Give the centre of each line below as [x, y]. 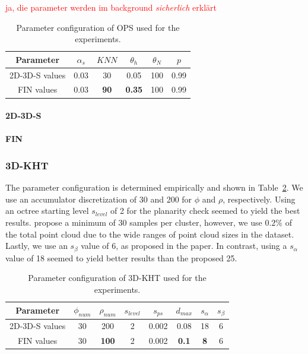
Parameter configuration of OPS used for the [98, 27]
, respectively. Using [259, 199]
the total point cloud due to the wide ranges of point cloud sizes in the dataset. [150, 234]
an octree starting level [47, 211]
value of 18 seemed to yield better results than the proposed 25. [121, 257]
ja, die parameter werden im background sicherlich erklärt [111, 7]
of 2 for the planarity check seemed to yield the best [205, 211]
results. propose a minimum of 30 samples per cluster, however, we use [134, 222]
